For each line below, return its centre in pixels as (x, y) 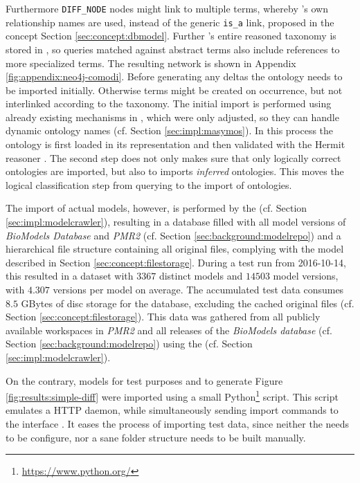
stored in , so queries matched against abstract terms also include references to (173, 49)
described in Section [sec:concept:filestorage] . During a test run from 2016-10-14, (176, 262)
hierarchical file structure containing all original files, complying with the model (175, 249)
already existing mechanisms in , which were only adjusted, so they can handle (172, 117)
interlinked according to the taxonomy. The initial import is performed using (169, 103)
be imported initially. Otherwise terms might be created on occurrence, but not (174, 90)
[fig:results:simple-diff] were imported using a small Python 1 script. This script (172, 395)
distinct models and (201, 276)
